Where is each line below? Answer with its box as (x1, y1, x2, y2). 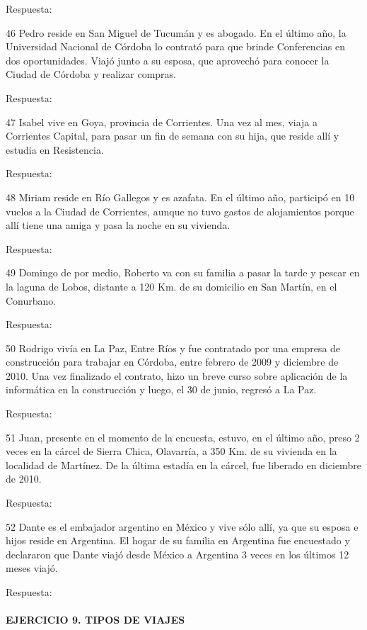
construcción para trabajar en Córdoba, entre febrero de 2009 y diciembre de (6, 354, 339, 369)
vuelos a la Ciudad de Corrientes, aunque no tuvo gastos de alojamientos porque (6, 203, 354, 218)
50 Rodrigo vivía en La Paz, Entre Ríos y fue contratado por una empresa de (6, 340, 341, 355)
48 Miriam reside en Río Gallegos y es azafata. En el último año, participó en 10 (6, 189, 355, 204)
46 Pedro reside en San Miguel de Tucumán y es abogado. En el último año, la (6, 25, 346, 40)
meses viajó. (6, 561, 58, 575)
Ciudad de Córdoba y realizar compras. (6, 67, 176, 81)
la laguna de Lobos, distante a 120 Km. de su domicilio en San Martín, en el (6, 279, 337, 293)
